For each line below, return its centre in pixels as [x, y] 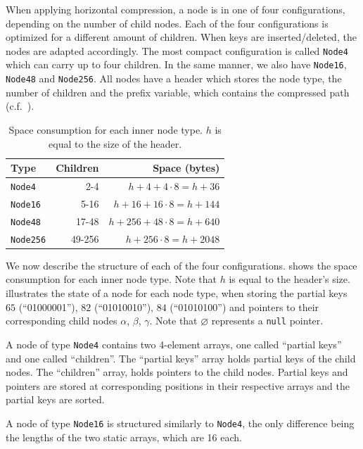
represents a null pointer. [267, 321]
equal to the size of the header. [115, 143]
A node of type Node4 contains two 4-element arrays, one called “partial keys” [174, 344]
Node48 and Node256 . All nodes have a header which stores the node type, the [174, 78]
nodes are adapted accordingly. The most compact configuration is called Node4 [177, 50]
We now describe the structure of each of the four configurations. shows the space [181, 265]
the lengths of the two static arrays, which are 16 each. [124, 437]
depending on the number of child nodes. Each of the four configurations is [167, 23]
